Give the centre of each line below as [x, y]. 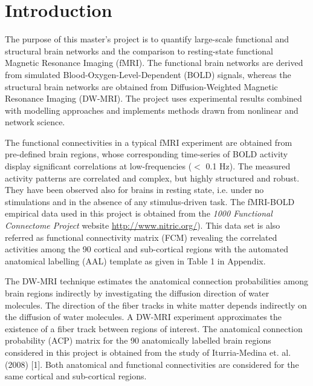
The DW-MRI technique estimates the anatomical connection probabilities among [156, 281]
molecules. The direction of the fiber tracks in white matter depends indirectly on [156, 305]
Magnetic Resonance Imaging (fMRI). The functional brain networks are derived [154, 63]
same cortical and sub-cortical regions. [76, 376]
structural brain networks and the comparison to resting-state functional [139, 51]
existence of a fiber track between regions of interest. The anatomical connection [154, 328]
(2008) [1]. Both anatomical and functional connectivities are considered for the [152, 364]
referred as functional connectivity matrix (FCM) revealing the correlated [141, 237]
